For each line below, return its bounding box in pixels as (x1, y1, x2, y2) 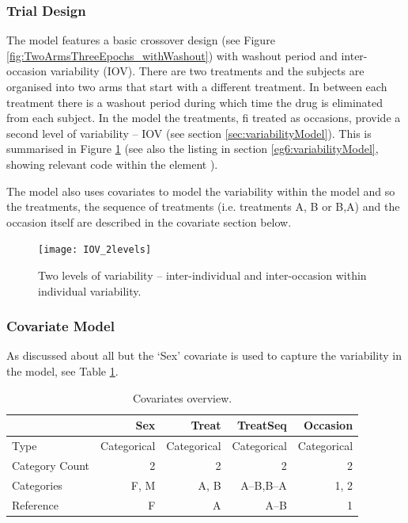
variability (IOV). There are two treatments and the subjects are (50, 63, 365, 79)
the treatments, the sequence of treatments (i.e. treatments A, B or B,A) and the (6, 198, 400, 215)
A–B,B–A (240, 476, 287, 493)
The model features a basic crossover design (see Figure (6, 32, 275, 48)
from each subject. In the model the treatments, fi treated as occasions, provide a (6, 109, 401, 126)
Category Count (12, 456, 90, 473)
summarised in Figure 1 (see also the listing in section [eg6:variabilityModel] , (6, 140, 379, 157)
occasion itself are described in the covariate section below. (6, 213, 292, 230)
